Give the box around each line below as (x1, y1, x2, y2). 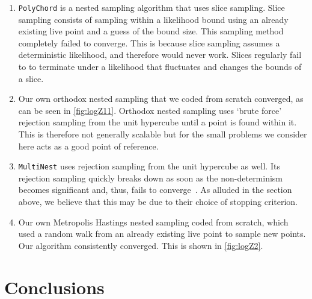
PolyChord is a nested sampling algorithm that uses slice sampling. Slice (18, 1, 285, 13)
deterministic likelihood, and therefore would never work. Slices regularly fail (18, 48, 302, 61)
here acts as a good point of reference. (18, 139, 159, 152)
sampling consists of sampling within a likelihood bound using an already (18, 13, 289, 25)
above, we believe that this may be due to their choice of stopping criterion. (18, 195, 298, 208)
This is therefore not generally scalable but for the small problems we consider (18, 128, 307, 140)
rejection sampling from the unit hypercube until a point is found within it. (18, 116, 297, 128)
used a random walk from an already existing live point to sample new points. (18, 227, 306, 240)
